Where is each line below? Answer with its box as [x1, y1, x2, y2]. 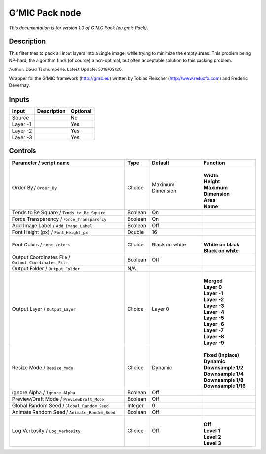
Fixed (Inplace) [203, 352, 240, 359]
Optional [70, 107, 92, 114]
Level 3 [203, 440, 221, 447]
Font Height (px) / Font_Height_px [12, 229, 88, 236]
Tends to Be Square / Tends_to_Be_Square [12, 210, 106, 216]
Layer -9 [203, 339, 224, 346]
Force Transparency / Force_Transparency [12, 216, 107, 223]
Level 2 [203, 434, 221, 441]
